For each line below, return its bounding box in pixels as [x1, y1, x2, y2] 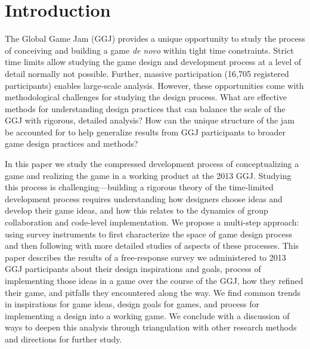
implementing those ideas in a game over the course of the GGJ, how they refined [5, 274, 303, 286]
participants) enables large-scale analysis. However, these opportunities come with [5, 79, 304, 91]
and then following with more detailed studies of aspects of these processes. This [5, 239, 299, 252]
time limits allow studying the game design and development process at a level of [5, 55, 301, 68]
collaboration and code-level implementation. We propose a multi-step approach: [5, 216, 299, 228]
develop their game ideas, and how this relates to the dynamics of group [5, 204, 268, 217]
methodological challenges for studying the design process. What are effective [5, 91, 287, 103]
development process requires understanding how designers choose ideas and [5, 192, 283, 205]
